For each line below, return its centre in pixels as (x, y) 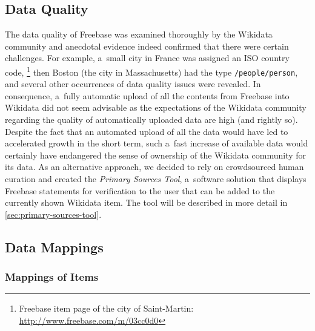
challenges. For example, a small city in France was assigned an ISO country (147, 58)
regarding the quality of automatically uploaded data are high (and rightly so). (151, 120)
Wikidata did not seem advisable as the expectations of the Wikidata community (156, 107)
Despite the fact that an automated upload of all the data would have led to (147, 131)
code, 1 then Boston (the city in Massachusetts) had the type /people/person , (151, 71)
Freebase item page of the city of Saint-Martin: (106, 308)
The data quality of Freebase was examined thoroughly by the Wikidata (139, 34)
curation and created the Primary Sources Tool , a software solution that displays (156, 179)
